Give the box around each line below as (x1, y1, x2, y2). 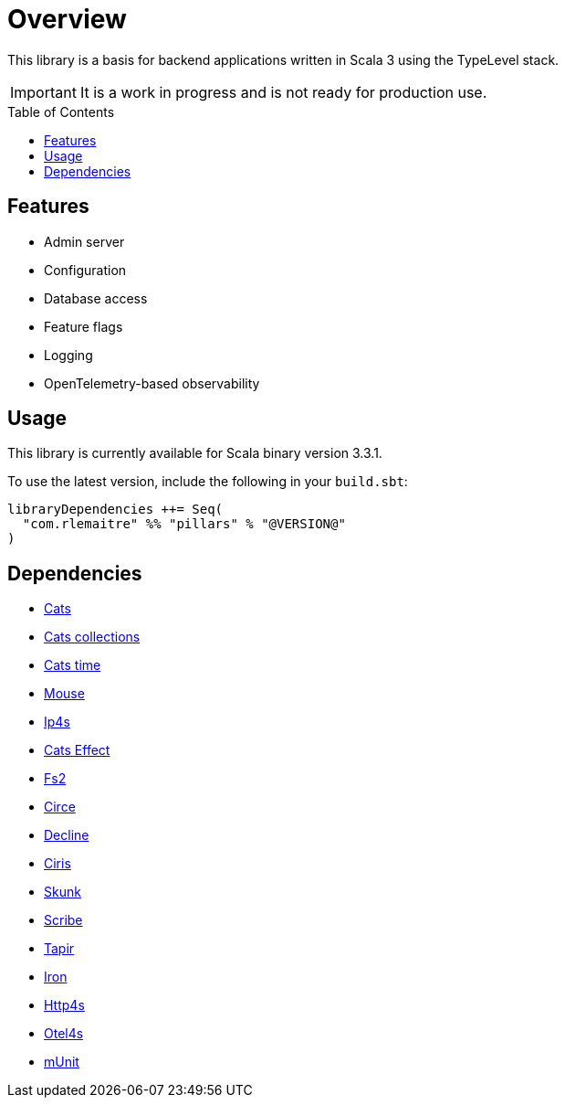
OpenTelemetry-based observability (44, 375, 260, 391)
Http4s (44, 997, 85, 1014)
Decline (44, 827, 89, 844)
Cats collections (44, 629, 141, 645)
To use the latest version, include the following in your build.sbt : (7, 473, 408, 490)
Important (10, 82, 77, 101)
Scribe (44, 912, 83, 929)
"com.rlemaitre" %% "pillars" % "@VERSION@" (22, 516, 346, 532)
